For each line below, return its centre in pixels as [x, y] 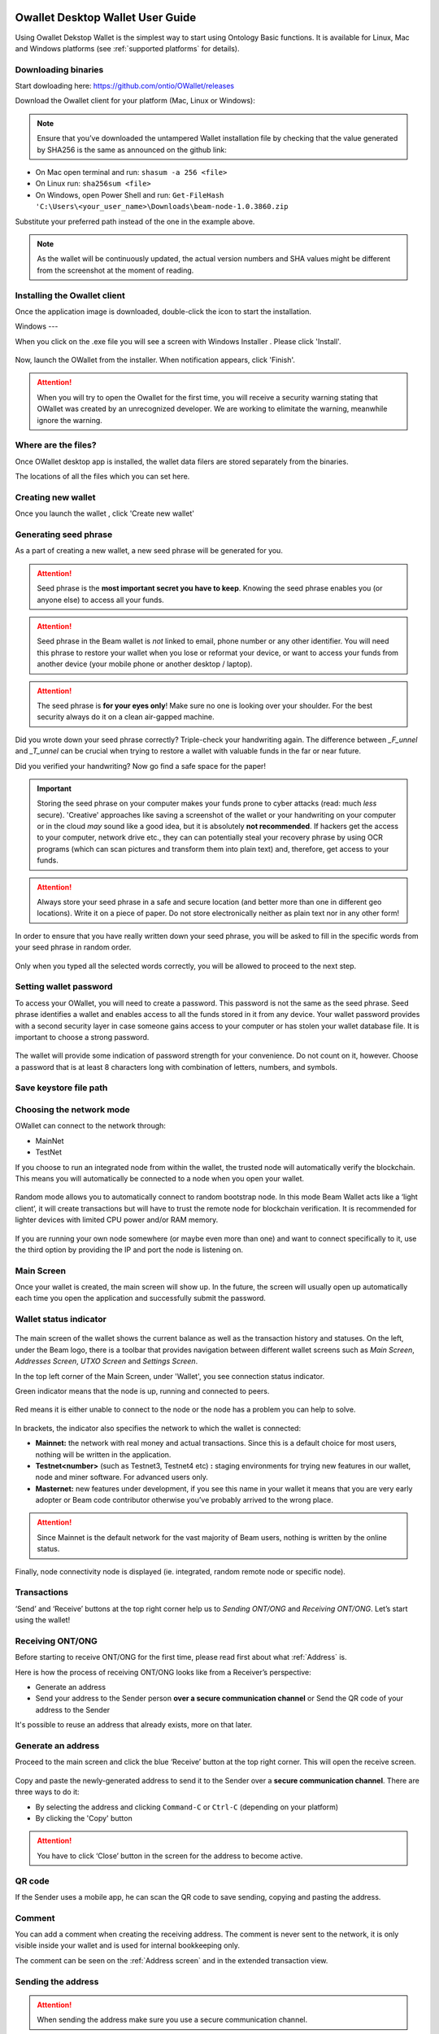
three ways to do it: [48, 1792]
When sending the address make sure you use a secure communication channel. [172, 2020]
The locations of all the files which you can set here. [102, 477]
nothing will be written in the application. [103, 1454]
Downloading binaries [59, 69]
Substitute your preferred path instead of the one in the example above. [135, 221]
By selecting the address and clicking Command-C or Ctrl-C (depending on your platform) [187, 1807]
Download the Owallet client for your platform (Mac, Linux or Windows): [135, 101]
